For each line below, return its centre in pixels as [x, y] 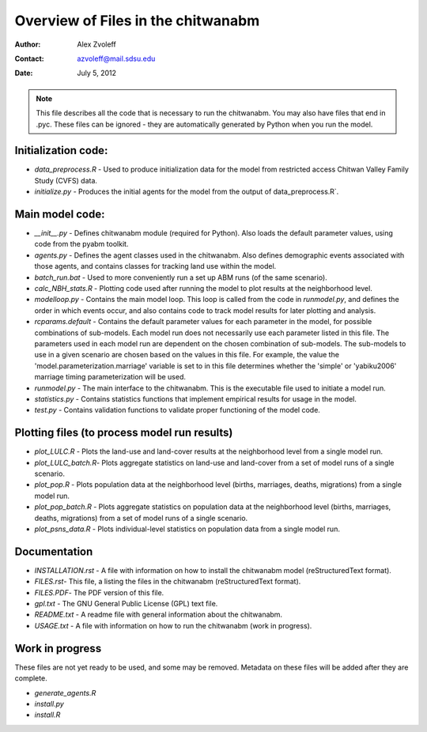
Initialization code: [61, 151]
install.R [47, 715]
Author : [28, 44]
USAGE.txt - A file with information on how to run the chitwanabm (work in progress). [173, 625]
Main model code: [60, 214]
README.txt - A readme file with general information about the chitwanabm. [159, 615]
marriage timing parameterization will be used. [110, 377]
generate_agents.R [65, 692]
